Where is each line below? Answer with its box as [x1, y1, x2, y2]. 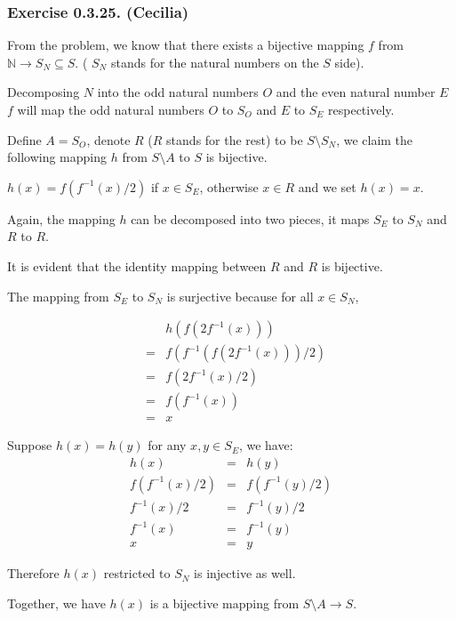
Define [7, 130, 42, 149]
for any [148, 436, 187, 454]
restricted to [103, 564, 171, 583]
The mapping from [7, 286, 109, 305]
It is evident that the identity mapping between [7, 256, 267, 275]
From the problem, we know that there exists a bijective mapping [7, 36, 364, 54]
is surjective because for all [166, 286, 314, 305]
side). [334, 52, 364, 71]
